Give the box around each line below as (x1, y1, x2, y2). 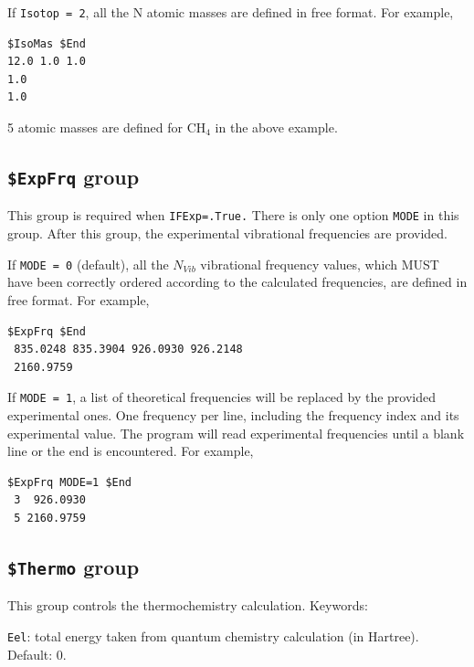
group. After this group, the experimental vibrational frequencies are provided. (7, 224, 448, 243)
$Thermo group (7, 552, 140, 580)
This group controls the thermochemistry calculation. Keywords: (7, 596, 368, 615)
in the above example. (215, 118, 338, 137)
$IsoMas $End (7, 37, 86, 50)
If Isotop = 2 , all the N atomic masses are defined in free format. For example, (7, 3, 454, 21)
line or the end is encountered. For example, (7, 441, 254, 461)
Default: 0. (7, 644, 67, 663)
